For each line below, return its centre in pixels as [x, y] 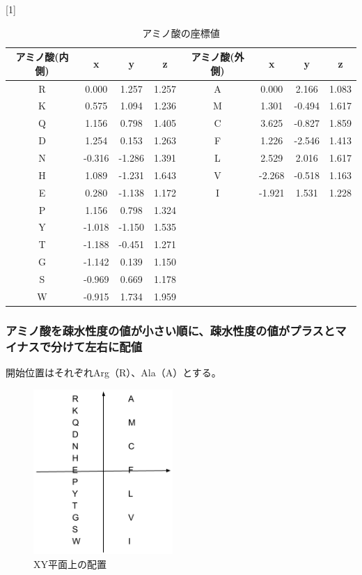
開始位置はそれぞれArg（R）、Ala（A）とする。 [113, 372]
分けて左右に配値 [96, 346]
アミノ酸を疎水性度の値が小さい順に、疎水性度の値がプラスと [171, 330]
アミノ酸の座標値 [181, 32]
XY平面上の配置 [70, 563]
